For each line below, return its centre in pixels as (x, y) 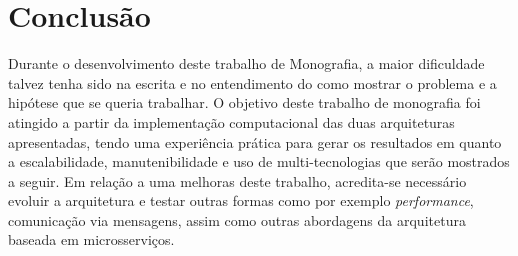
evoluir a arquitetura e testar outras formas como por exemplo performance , (241, 200)
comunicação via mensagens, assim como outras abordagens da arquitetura (237, 219)
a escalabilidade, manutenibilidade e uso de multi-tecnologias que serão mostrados (259, 161)
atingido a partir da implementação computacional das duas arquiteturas (231, 121)
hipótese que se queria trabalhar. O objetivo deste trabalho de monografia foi (244, 102)
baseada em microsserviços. (91, 239)
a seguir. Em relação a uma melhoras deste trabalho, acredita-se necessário (237, 180)
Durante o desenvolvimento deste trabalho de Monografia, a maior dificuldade (246, 63)
